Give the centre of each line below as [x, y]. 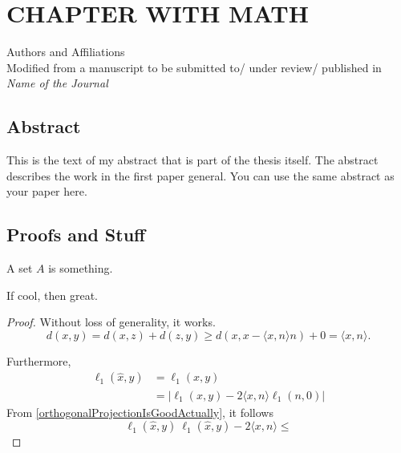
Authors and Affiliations [66, 52]
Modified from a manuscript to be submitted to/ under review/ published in [194, 67]
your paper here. [47, 191]
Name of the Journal [57, 83]
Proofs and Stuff [76, 235]
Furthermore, [39, 360]
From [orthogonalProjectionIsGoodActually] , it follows [140, 412]
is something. [81, 268]
